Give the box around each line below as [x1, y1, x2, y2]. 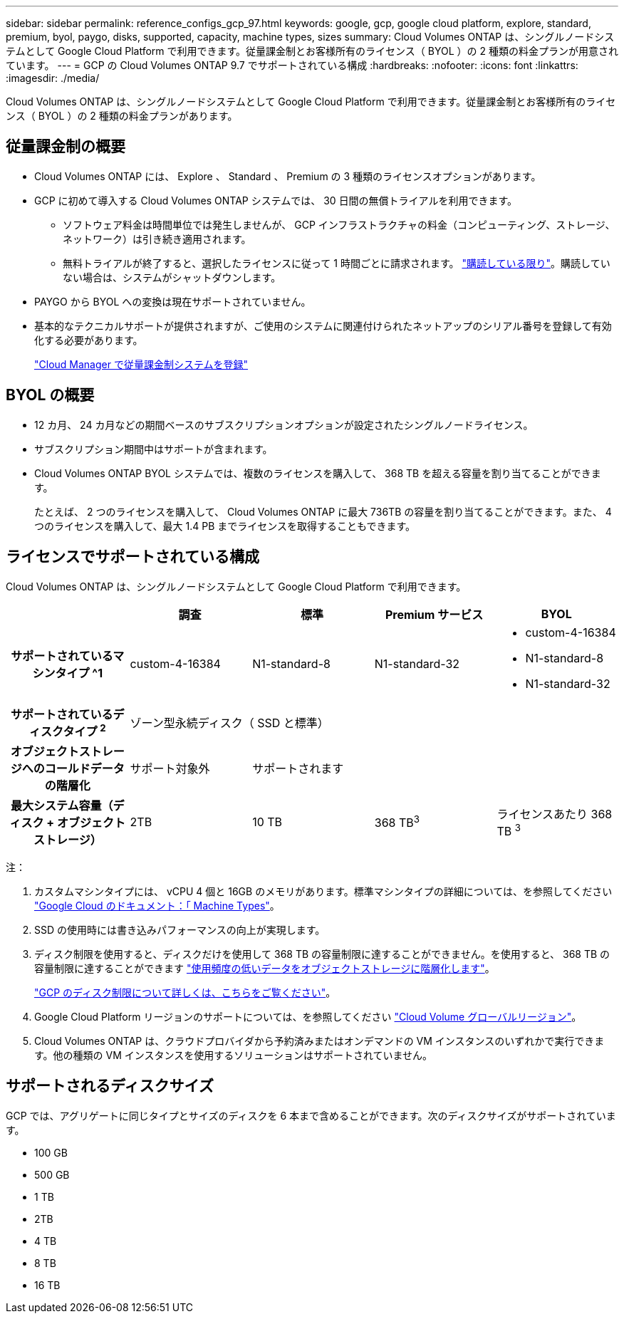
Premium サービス [385, 607, 484, 622]
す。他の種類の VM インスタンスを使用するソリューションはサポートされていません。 [34, 1048, 433, 1061]
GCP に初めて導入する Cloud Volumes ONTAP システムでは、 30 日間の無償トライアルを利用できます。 [34, 194, 518, 207]
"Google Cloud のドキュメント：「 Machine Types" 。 [34, 899, 280, 912]
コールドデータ [44, 761, 125, 776]
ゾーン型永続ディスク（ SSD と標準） [130, 715, 329, 730]
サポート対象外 [130, 761, 210, 776]
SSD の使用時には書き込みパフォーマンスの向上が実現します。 [34, 923, 326, 936]
